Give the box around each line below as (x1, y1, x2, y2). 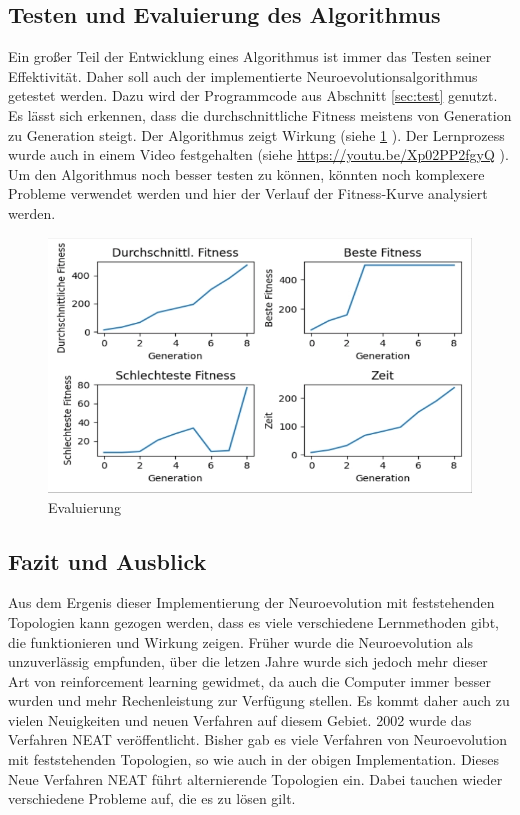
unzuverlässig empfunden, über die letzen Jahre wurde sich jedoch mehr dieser (8, 651, 488, 672)
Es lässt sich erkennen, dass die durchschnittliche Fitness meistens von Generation (8, 104, 512, 125)
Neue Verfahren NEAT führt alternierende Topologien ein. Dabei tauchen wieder (8, 768, 503, 789)
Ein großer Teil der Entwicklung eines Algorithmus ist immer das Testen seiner (8, 46, 492, 67)
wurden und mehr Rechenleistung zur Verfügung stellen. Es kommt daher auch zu (8, 690, 510, 711)
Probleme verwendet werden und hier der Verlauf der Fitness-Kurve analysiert (8, 183, 488, 204)
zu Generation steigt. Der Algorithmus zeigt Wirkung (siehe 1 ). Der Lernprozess (8, 124, 505, 145)
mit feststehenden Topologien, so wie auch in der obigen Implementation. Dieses (8, 749, 499, 770)
